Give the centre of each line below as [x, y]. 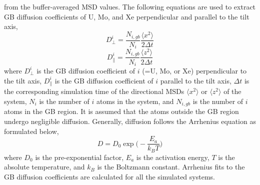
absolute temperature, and [44, 167]
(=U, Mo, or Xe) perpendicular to [194, 70]
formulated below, [31, 131]
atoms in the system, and [135, 101]
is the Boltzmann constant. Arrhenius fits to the [171, 167]
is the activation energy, [173, 157]
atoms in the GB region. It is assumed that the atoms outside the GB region [121, 111]
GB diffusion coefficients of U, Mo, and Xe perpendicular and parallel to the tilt [127, 16]
